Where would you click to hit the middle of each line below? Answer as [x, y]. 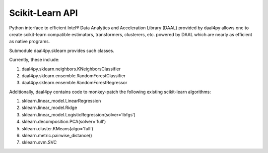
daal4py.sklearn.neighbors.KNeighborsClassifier [71, 69]
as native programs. [30, 42]
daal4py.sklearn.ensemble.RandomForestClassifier [74, 76]
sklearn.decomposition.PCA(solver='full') [64, 122]
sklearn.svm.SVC [39, 142]
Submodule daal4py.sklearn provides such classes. [62, 51]
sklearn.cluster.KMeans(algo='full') [58, 128]
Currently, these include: [34, 60]
